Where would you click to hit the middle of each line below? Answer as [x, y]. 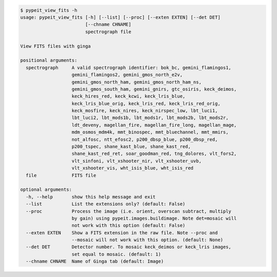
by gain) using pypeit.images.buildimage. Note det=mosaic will [154, 218]
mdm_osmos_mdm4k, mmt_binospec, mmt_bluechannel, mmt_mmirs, [150, 132]
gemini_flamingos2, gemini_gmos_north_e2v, [127, 75]
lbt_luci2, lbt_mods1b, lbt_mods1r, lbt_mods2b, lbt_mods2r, [150, 118]
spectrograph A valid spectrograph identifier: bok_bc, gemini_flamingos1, [129, 67]
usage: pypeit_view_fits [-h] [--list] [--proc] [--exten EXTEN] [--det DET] [120, 17]
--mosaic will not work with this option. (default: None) [147, 240]
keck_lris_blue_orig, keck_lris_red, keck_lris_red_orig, [146, 103]
